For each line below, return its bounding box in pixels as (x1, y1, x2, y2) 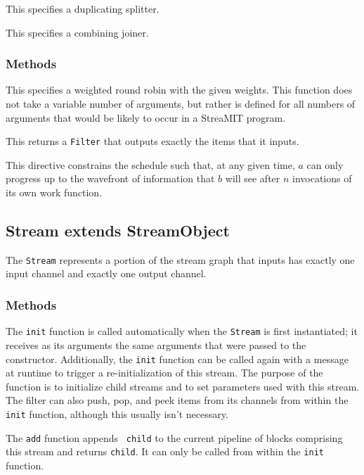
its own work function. (6, 185, 103, 200)
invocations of (292, 171, 352, 186)
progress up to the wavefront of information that (6, 171, 215, 186)
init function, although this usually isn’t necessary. (6, 406, 228, 421)
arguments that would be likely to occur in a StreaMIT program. (6, 110, 286, 125)
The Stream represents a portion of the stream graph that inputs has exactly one (6, 252, 355, 267)
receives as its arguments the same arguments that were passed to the (6, 337, 306, 352)
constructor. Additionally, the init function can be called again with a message (6, 351, 349, 366)
